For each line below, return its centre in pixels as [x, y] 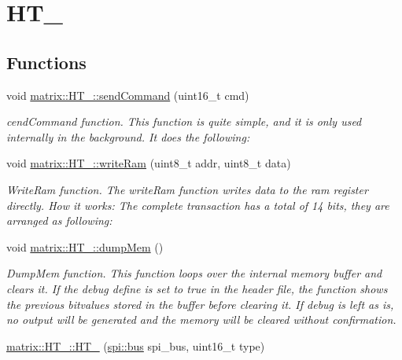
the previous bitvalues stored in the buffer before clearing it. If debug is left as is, [200, 304]
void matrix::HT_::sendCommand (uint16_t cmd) [128, 95]
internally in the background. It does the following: [128, 136]
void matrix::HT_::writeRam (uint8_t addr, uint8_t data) [149, 163]
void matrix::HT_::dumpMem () [85, 246]
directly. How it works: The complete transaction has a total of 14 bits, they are [198, 205]
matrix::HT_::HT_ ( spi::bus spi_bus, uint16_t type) [136, 345]
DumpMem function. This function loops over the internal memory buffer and [194, 273]
